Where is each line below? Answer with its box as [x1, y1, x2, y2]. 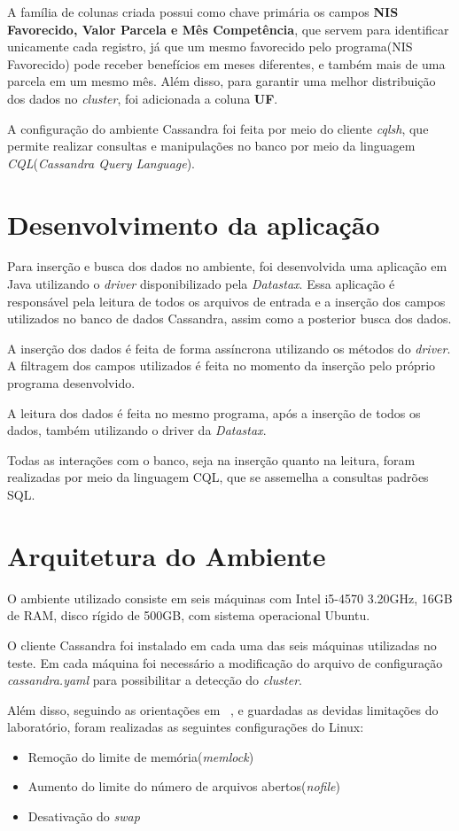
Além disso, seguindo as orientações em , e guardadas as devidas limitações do [7, 700, 439, 718]
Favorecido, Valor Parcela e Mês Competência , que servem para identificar [7, 19, 449, 38]
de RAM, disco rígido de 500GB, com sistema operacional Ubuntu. [7, 606, 370, 625]
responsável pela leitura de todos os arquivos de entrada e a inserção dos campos [7, 291, 446, 310]
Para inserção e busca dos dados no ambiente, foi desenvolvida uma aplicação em [7, 257, 447, 276]
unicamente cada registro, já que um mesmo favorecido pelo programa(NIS [7, 37, 413, 56]
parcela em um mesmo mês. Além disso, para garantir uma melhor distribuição [7, 72, 436, 90]
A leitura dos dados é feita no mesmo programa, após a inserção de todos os [7, 403, 421, 422]
